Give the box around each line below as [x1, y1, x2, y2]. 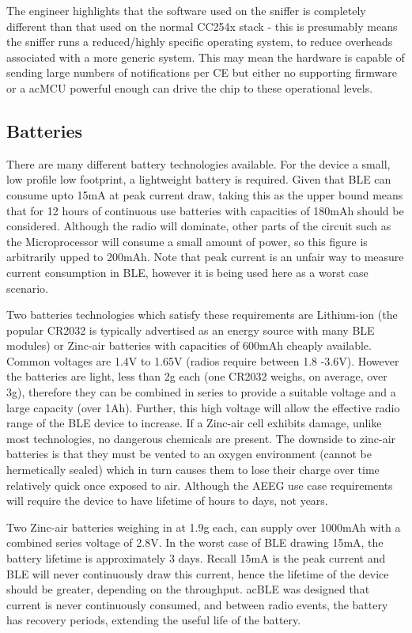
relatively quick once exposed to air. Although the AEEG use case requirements [6, 476, 393, 493]
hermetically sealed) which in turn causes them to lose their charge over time [6, 461, 380, 478]
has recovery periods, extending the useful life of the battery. [6, 612, 301, 628]
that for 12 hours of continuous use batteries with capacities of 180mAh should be [6, 202, 404, 218]
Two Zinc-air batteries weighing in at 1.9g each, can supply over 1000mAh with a [6, 518, 401, 535]
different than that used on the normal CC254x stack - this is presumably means [6, 17, 398, 34]
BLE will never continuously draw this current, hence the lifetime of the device [6, 565, 389, 582]
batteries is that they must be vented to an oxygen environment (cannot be [6, 445, 372, 462]
